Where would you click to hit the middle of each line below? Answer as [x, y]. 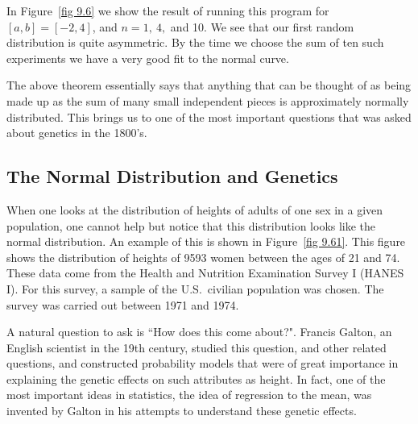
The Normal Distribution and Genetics [172, 176]
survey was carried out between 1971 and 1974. [123, 304]
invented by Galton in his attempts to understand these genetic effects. [182, 411]
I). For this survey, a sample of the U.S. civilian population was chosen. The [195, 288]
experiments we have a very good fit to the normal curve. [148, 58]
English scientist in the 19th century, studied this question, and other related [197, 347]
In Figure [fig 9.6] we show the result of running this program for [168, 10]
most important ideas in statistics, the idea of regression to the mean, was [189, 395]
